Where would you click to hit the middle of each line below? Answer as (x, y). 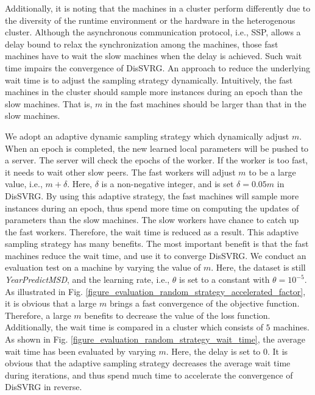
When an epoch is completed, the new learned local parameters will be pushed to (157, 148)
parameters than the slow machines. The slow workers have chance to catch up (152, 220)
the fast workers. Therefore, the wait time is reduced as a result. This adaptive (152, 231)
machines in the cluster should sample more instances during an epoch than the (154, 92)
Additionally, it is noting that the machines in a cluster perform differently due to (158, 8)
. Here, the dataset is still (258, 267)
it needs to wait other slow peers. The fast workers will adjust (120, 172)
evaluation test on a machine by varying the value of (103, 267)
